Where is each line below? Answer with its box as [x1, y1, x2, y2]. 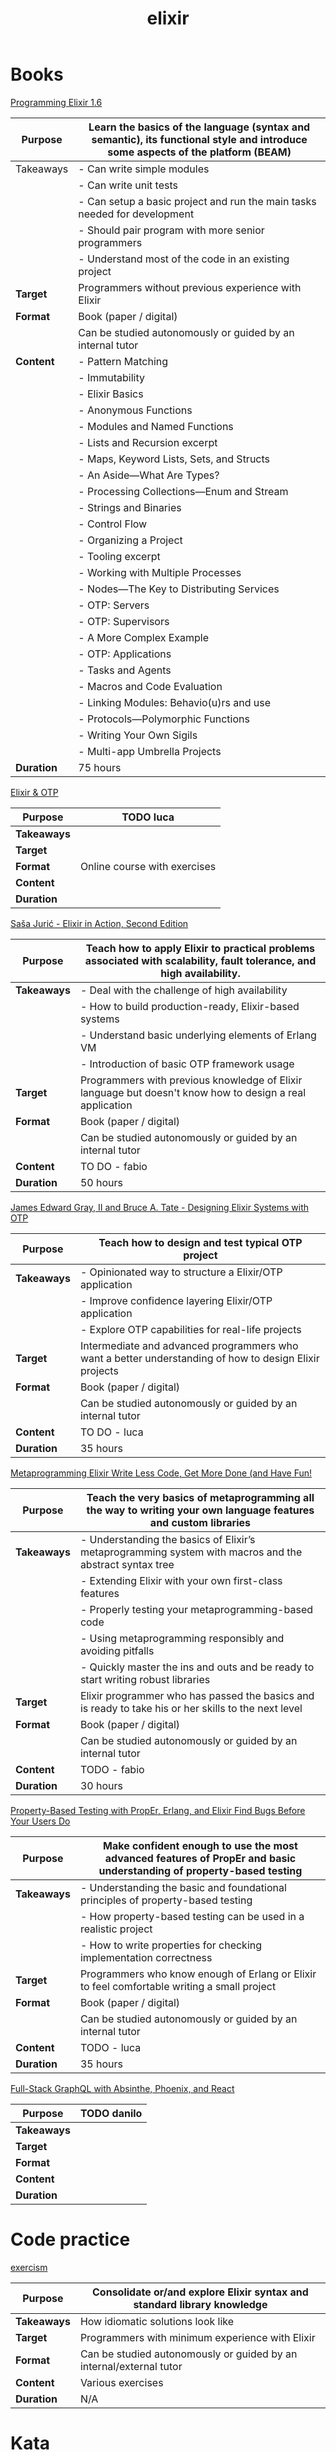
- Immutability [78, 370, 146, 384]
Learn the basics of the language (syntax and [88, 120, 311, 134]
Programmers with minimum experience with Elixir [79, 2330, 316, 2344]
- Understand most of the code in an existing [78, 252, 290, 266]
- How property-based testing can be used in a [79, 1909, 305, 1923]
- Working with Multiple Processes [78, 565, 242, 579]
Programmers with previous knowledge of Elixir [79, 1073, 303, 1087]
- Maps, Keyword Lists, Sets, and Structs [78, 452, 271, 466]
